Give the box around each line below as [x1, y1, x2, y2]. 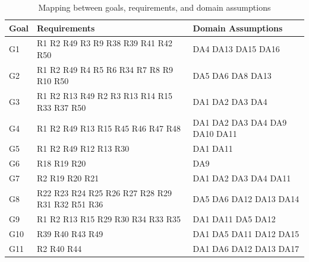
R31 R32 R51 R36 [37, 198, 103, 210]
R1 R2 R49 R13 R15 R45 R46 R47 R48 [37, 122, 181, 134]
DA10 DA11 [193, 127, 237, 140]
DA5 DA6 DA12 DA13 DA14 [193, 192, 299, 205]
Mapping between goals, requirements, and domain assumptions [38, 1, 271, 13]
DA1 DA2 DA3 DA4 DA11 [193, 171, 291, 184]
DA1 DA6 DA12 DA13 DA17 [193, 242, 299, 254]
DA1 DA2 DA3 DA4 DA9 [193, 116, 287, 128]
